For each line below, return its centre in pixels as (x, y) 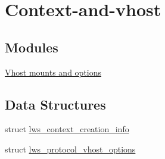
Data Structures (55, 104)
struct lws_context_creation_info (67, 129)
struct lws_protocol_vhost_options (70, 149)
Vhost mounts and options (53, 72)
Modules (32, 47)
